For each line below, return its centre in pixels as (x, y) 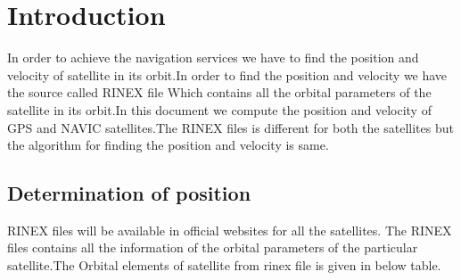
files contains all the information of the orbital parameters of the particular (213, 247)
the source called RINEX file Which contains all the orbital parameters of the (219, 92)
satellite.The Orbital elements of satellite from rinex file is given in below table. (224, 265)
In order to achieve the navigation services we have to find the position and (213, 58)
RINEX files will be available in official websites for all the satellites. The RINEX (230, 230)
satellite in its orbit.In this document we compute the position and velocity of (219, 109)
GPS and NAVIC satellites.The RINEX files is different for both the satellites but (230, 127)
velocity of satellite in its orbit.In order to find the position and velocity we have (227, 74)
